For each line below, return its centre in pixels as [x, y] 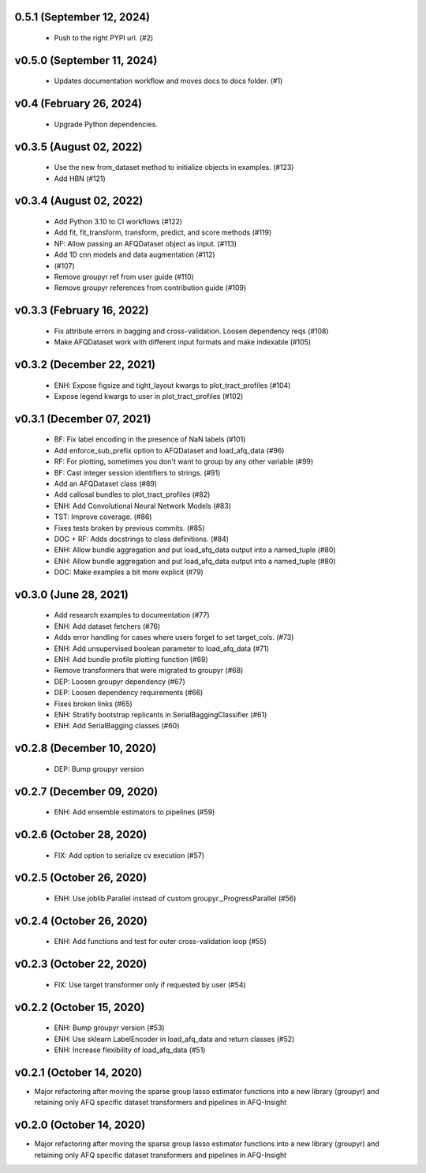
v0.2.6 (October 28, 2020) [81, 835]
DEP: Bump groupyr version [99, 769]
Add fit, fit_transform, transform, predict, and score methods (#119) [163, 232]
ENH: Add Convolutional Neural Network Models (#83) [143, 506]
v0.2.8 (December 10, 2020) [86, 748]
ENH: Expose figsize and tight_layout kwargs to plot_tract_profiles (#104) [172, 385]
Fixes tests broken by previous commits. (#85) [129, 528]
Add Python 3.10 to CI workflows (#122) [118, 222]
